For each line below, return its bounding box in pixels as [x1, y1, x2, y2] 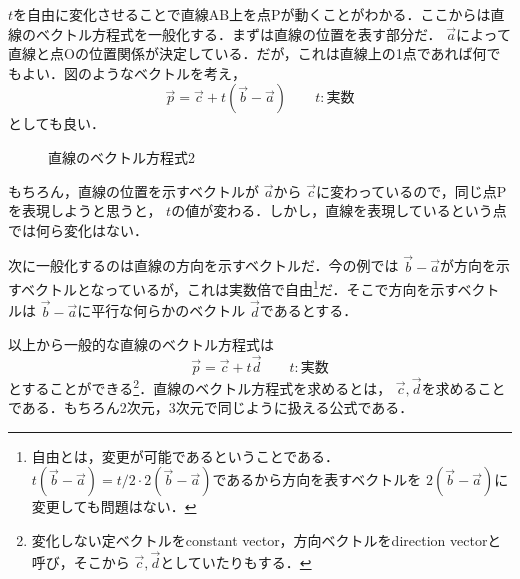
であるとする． [259, 300, 358, 321]
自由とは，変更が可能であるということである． [31, 445, 340, 466]
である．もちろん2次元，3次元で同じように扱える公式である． [8, 397, 414, 418]
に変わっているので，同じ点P [315, 180, 507, 201]
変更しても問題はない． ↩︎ [31, 496, 197, 517]
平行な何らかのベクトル [91, 300, 246, 321]
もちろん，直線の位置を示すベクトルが [8, 180, 260, 201]
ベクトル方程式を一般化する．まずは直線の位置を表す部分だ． [35, 23, 442, 44]
